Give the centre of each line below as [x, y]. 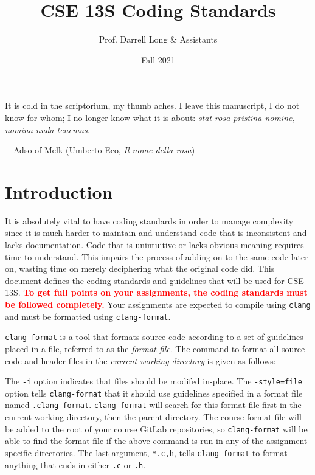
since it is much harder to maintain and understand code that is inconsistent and [156, 233]
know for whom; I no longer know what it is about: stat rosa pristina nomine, [150, 117]
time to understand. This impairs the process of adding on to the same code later [157, 256]
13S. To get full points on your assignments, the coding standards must [156, 292]
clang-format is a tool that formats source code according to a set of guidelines [154, 337]
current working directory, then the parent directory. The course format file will [153, 417]
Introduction [59, 191]
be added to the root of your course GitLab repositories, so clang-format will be [156, 428]
